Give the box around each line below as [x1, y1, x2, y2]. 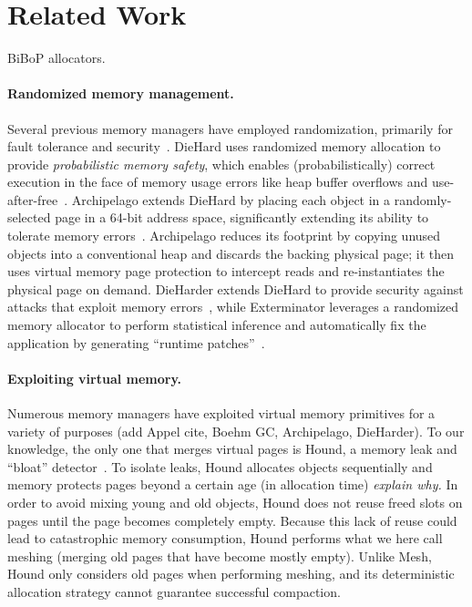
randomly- [394, 190, 452, 209]
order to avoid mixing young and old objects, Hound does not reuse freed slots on [7, 493, 463, 511]
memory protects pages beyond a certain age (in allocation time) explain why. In [7, 475, 458, 494]
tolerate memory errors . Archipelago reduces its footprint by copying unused [7, 226, 441, 245]
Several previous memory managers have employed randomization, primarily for [7, 118, 453, 138]
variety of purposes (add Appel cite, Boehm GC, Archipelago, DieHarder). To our [7, 421, 465, 440]
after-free [7, 190, 58, 209]
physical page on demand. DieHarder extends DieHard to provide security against [7, 279, 464, 298]
